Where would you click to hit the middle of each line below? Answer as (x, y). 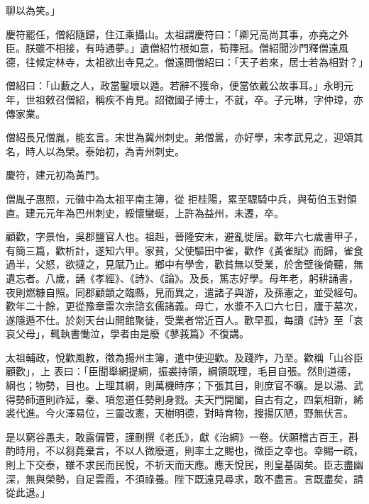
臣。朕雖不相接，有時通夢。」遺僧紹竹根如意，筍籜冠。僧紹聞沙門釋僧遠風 (177, 48)
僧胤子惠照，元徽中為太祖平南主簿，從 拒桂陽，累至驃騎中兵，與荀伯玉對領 (181, 198)
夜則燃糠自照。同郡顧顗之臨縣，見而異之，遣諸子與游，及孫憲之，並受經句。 (184, 292)
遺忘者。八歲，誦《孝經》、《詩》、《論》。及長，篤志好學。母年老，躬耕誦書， (182, 278)
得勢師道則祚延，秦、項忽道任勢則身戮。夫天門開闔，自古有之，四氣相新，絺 (184, 399)
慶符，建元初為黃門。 (55, 175)
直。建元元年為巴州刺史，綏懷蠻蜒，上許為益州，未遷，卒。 (145, 212)
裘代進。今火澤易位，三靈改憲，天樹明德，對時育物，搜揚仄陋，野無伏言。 (180, 413)
